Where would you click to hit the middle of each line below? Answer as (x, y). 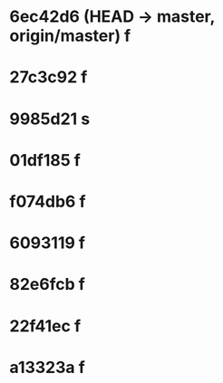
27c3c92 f (48, 77)
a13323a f (48, 367)
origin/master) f (70, 36)
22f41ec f (45, 326)
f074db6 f (48, 201)
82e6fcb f (48, 285)
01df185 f (45, 160)
